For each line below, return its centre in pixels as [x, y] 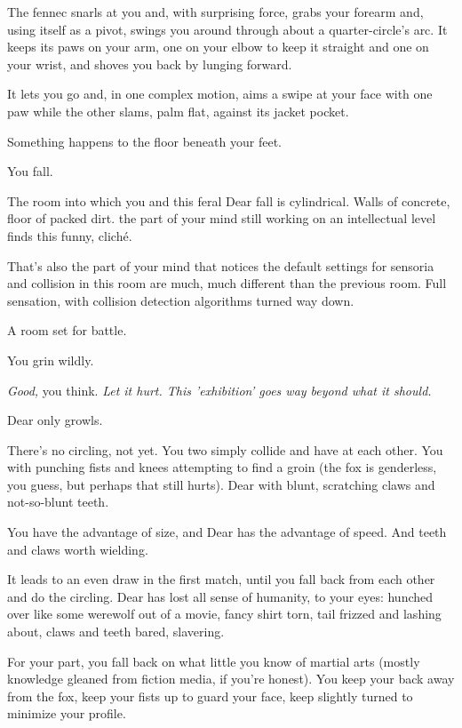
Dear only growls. [55, 420]
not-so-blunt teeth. [58, 502]
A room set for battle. [67, 330]
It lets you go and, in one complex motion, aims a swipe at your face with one [220, 94]
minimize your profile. [67, 713]
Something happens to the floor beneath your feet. [144, 141]
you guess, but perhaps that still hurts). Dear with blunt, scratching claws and [221, 484]
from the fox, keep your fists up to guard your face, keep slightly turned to [210, 696]
